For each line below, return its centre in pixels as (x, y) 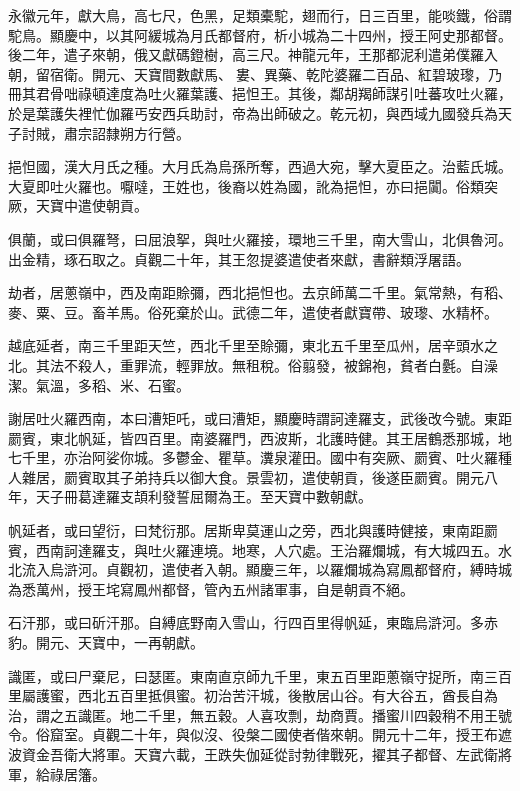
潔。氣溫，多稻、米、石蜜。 (99, 384)
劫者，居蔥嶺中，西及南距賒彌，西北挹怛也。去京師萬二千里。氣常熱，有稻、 (260, 292)
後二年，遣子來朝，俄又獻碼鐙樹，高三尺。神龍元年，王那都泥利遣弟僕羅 (246, 54)
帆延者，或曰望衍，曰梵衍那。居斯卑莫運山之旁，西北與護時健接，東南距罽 (253, 530)
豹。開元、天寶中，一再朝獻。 (106, 642)
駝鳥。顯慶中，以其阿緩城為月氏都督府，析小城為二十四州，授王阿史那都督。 (260, 34)
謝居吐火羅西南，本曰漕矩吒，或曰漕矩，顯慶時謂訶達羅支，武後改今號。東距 (260, 418)
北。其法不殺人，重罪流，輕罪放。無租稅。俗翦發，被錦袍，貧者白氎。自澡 (253, 364)
